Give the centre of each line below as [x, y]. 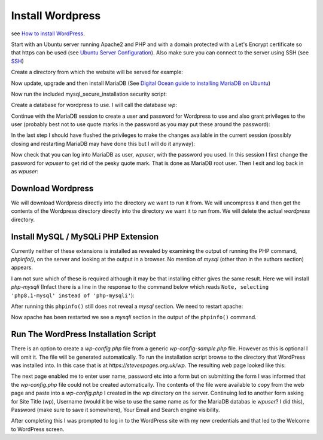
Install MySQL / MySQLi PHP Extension [85, 236]
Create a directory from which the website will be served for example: [97, 72]
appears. [22, 268]
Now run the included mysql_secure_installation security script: [89, 94]
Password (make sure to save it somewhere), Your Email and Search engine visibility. [115, 410]
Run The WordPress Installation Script [84, 334]
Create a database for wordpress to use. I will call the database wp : [94, 105]
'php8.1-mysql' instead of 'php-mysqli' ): [73, 295]
